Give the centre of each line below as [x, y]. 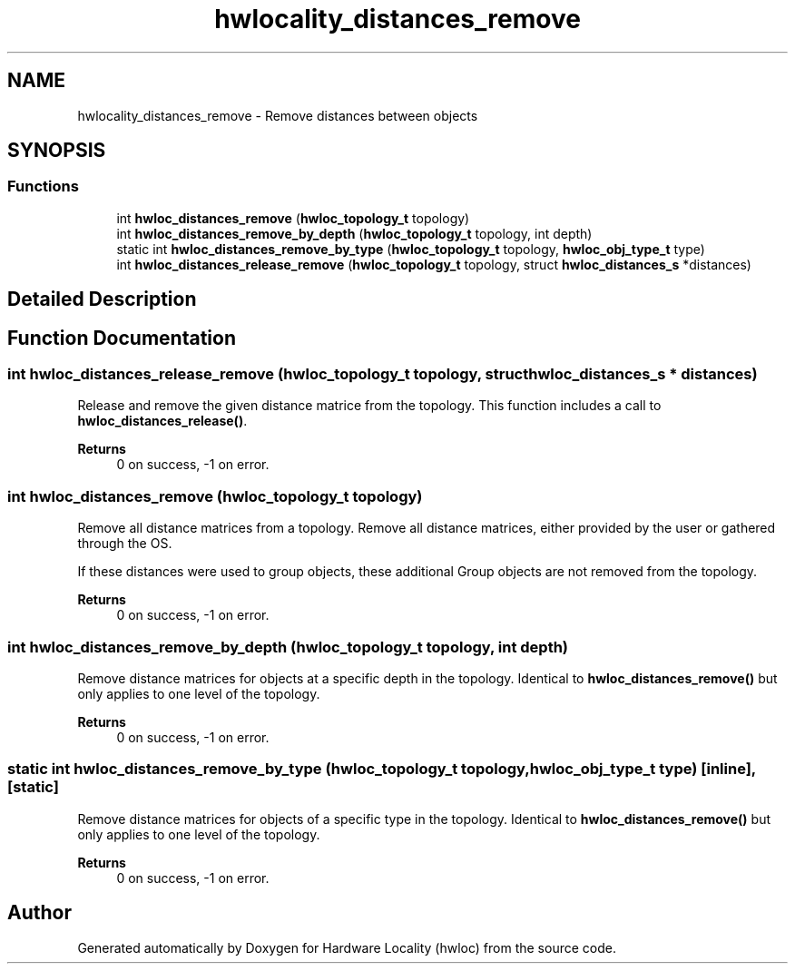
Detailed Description [102, 299]
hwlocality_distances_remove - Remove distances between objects [278, 115]
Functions [43, 186]
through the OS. [125, 544]
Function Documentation [122, 338]
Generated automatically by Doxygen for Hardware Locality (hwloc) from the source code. [347, 947]
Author [39, 913]
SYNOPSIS [57, 151]
